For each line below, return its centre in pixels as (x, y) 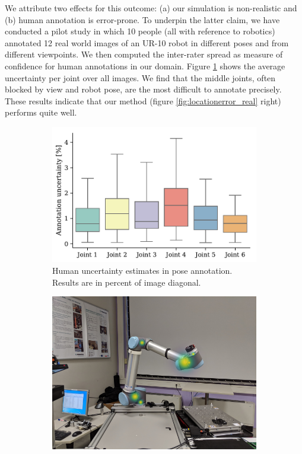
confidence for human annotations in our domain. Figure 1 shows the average (145, 65)
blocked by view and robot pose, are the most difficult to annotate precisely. (143, 89)
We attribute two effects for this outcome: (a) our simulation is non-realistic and (151, 8)
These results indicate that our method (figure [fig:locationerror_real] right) (143, 100)
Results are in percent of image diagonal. (127, 282)
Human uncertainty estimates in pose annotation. (142, 270)
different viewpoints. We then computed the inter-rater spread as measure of (144, 54)
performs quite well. (41, 112)
